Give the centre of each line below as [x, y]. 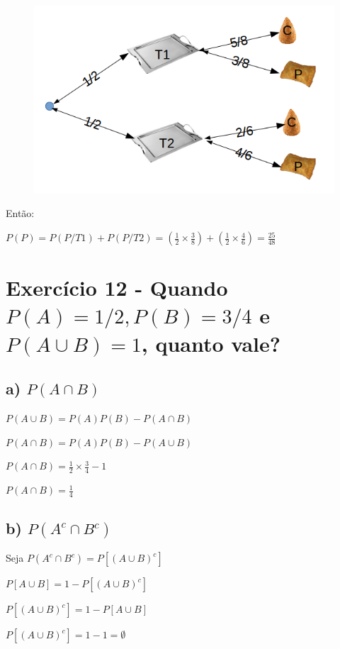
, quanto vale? [211, 343]
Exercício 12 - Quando [117, 288]
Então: [20, 213]
